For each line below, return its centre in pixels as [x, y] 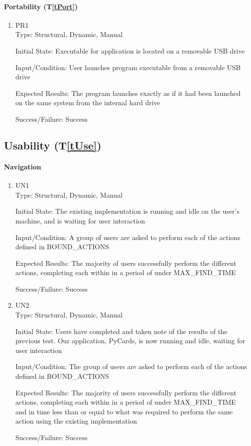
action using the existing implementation [76, 421]
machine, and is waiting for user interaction [80, 220]
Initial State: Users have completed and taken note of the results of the [121, 331]
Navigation [23, 166]
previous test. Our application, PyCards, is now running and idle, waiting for [130, 341]
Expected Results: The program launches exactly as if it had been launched [128, 93]
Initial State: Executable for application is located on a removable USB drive [130, 50]
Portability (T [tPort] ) [41, 6]
